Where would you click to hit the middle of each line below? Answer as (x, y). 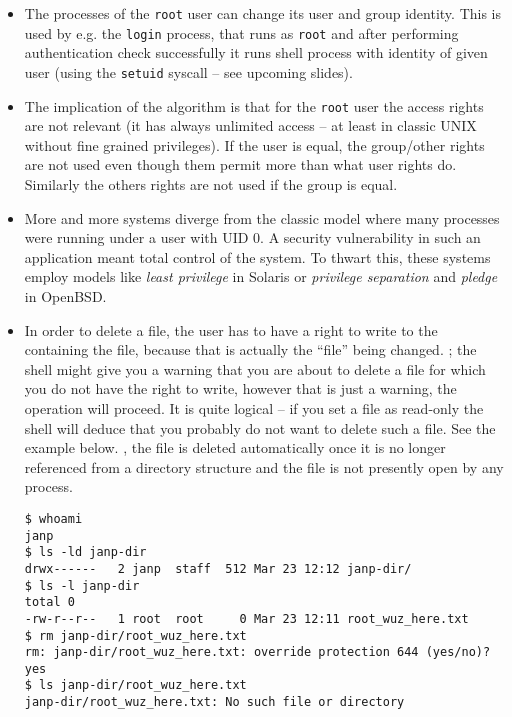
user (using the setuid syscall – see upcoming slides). (188, 71)
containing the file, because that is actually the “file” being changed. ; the (250, 349)
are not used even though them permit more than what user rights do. (240, 164)
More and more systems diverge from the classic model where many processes (262, 217)
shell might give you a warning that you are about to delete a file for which (255, 368)
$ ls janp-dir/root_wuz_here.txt (135, 685)
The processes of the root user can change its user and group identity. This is (263, 13)
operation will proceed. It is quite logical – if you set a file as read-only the (254, 407)
